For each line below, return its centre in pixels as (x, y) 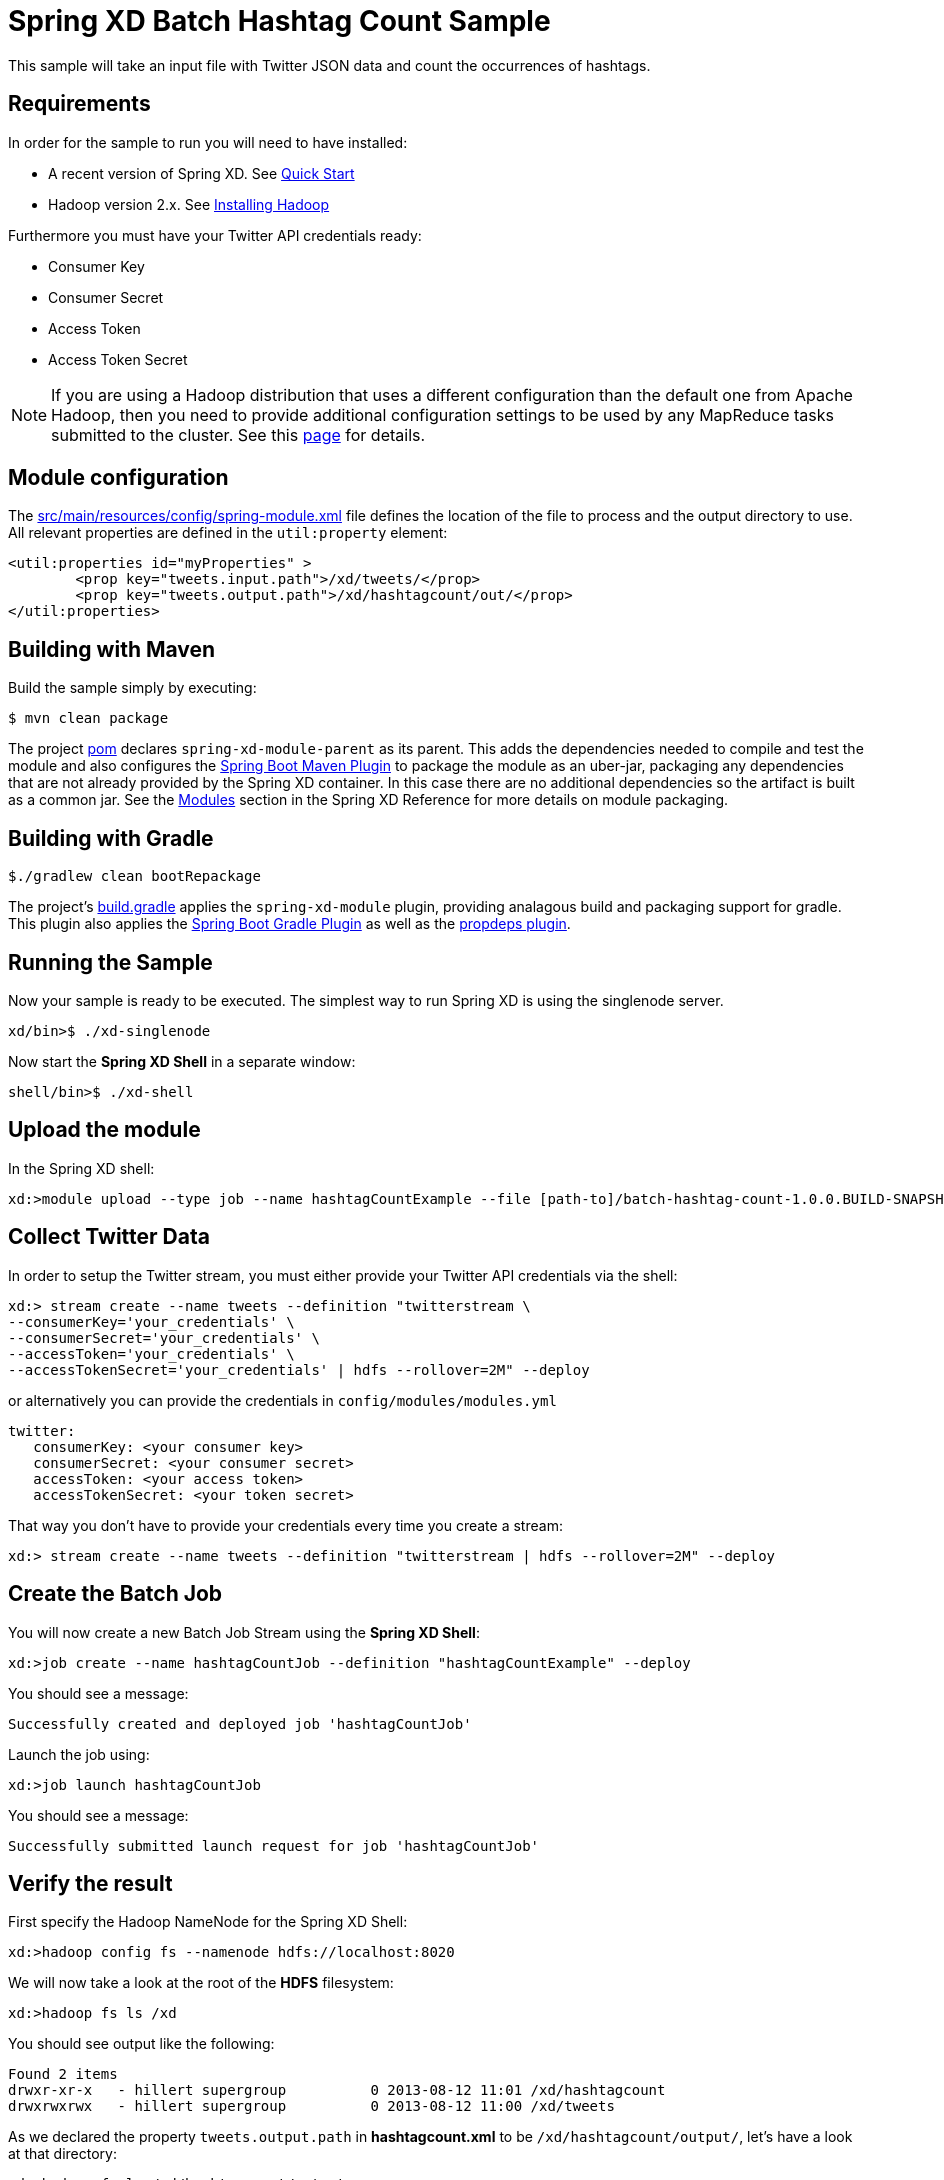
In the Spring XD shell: (81, 1168)
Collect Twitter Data (109, 1237)
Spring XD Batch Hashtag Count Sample (279, 21)
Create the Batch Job (115, 1594)
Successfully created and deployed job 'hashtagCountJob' (240, 1723)
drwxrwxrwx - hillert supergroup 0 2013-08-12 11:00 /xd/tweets (311, 2106)
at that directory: (63, 2154)
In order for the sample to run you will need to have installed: (208, 142)
